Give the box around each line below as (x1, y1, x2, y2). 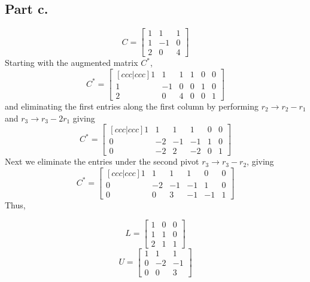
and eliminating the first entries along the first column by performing (5, 99, 259, 112)
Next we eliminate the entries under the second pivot (5, 155, 199, 168)
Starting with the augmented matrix (5, 56, 138, 69)
